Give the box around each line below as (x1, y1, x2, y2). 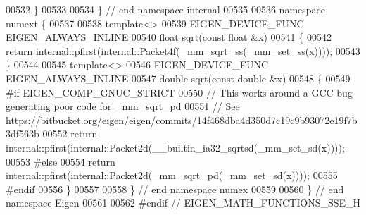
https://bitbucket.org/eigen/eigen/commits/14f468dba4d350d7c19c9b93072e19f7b (6, 112, 358, 127)
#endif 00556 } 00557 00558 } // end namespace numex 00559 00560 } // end (6, 181, 344, 196)
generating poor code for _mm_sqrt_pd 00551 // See (6, 99, 240, 113)
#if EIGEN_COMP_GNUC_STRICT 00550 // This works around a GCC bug (6, 85, 353, 99)
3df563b (6, 126, 39, 141)
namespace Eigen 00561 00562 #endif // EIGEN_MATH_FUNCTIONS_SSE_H (6, 195, 361, 210)
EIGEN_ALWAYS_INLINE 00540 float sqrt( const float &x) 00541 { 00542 (6, 30, 332, 44)
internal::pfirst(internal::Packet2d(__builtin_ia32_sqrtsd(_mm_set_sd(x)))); (6, 140, 345, 154)
